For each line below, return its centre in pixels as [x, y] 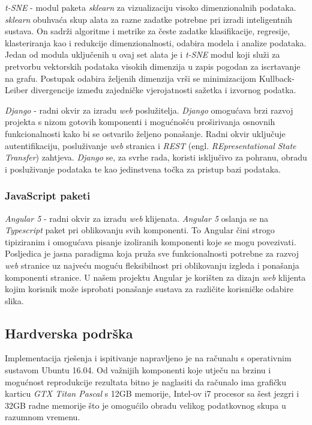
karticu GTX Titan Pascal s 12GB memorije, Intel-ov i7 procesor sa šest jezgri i [152, 393]
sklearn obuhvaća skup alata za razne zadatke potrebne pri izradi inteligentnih [148, 19]
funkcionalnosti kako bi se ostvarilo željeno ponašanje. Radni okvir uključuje [145, 133]
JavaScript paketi [48, 196]
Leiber [16, 90]
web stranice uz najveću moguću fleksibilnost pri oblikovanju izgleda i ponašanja [152, 265]
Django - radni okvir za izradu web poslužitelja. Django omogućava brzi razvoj [149, 110]
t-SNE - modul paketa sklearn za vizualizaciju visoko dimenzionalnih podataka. [151, 7]
